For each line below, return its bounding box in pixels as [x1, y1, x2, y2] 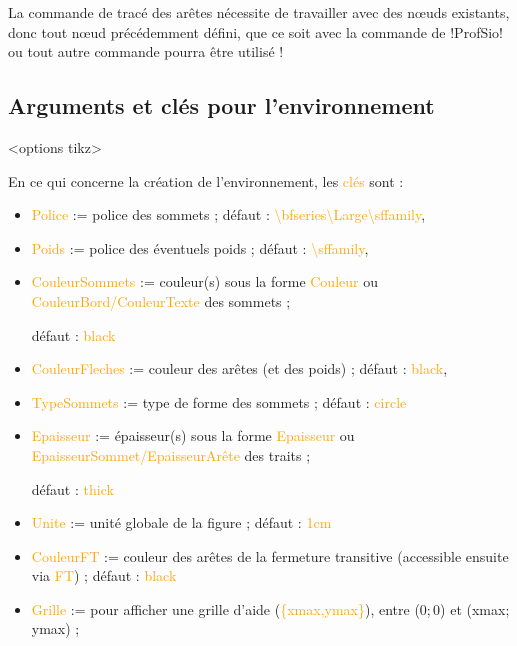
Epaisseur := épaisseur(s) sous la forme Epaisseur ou [31, 425, 355, 446]
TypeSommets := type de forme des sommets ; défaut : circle [31, 391, 407, 412]
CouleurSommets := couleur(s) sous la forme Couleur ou [31, 271, 378, 292]
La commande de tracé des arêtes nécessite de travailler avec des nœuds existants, [8, 2, 510, 22]
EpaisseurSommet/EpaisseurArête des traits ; [31, 444, 311, 465]
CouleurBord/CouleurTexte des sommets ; [31, 290, 291, 311]
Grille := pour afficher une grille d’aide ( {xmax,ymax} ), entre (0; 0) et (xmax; [31, 598, 510, 619]
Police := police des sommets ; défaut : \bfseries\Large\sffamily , [31, 204, 426, 225]
